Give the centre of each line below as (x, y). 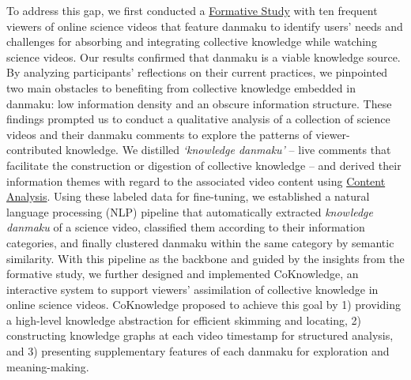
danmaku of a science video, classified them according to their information (186, 227)
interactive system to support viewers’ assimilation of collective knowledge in (192, 289)
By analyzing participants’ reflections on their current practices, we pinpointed (197, 72)
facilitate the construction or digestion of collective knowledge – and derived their (204, 165)
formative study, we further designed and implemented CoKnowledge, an (183, 274)
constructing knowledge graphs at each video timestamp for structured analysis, (200, 335)
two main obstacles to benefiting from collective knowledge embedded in (181, 87)
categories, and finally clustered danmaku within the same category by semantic (200, 242)
